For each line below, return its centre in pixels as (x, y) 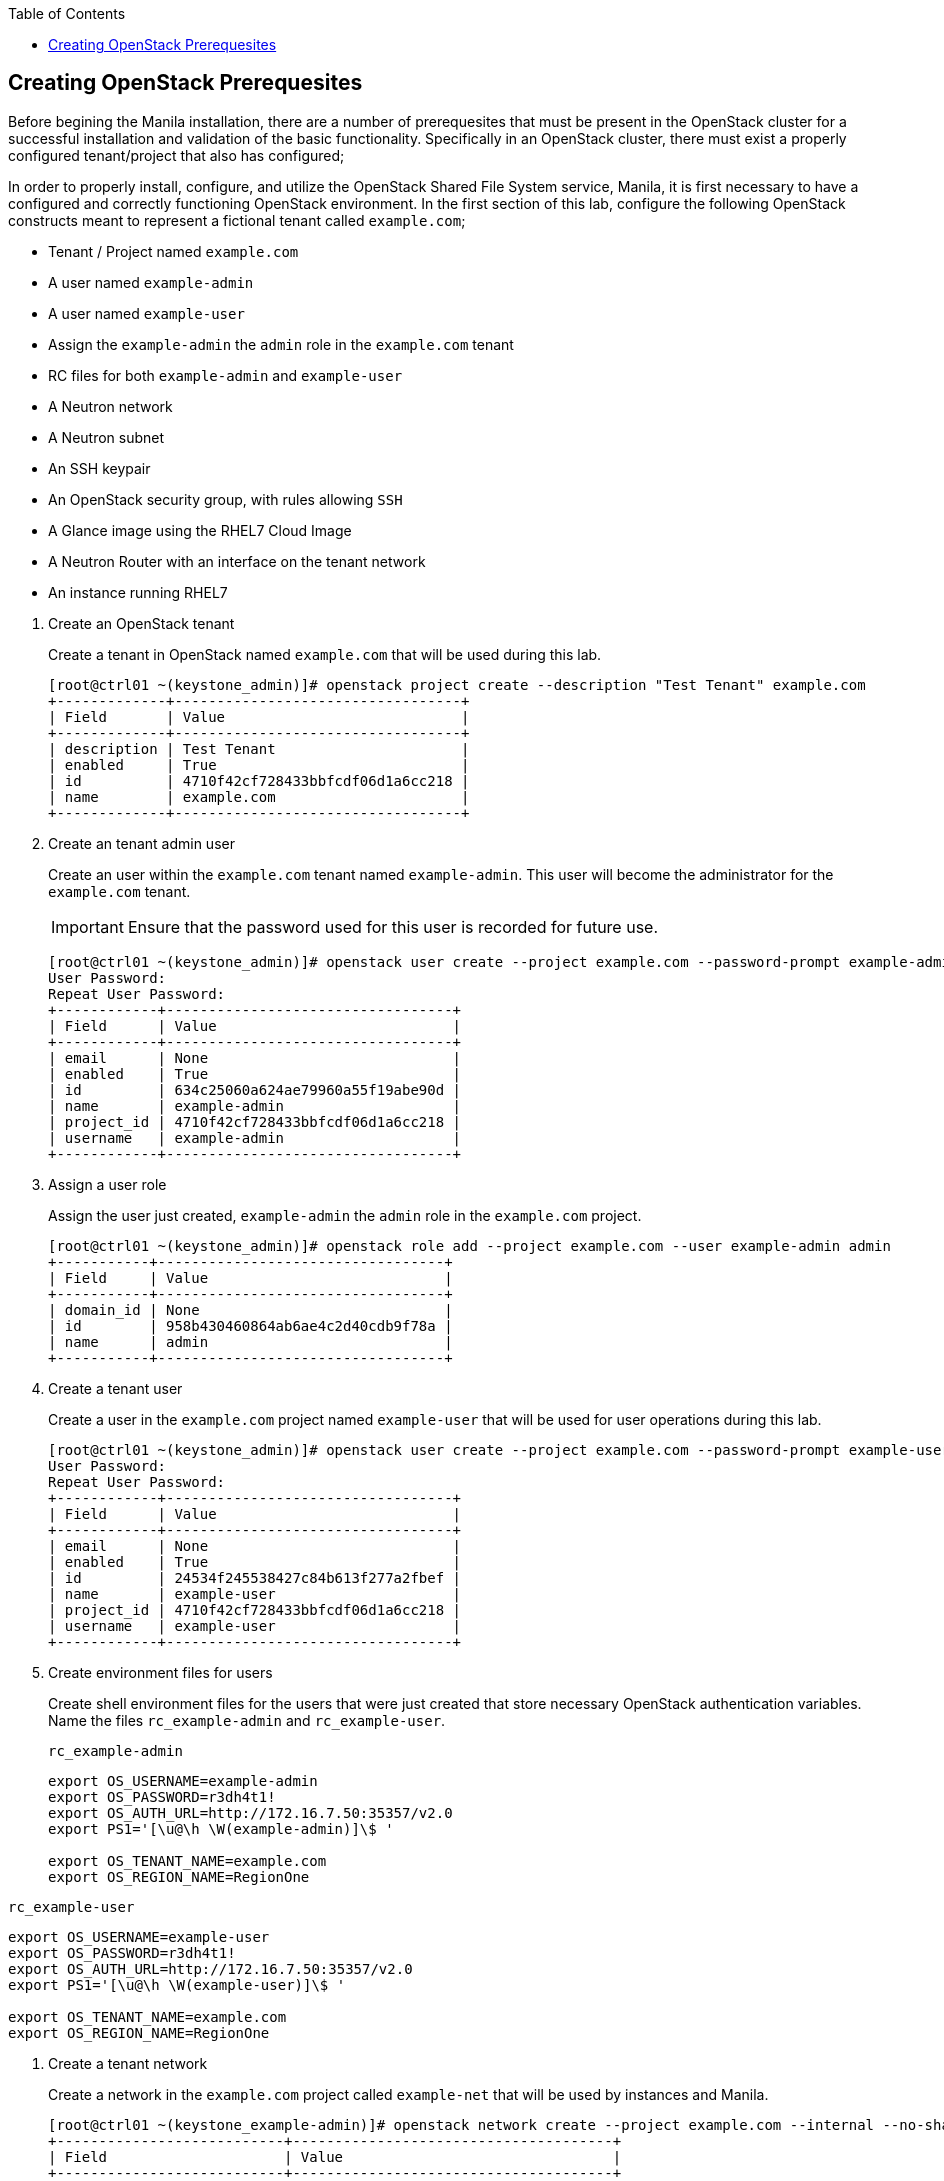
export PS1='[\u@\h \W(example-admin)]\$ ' (221, 1828)
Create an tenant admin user (141, 843)
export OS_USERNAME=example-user (139, 1936)
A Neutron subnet (106, 437)
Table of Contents (67, 13)
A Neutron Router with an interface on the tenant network (237, 561)
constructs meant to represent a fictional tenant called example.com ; (237, 220)
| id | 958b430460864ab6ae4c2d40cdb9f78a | (250, 1325)
